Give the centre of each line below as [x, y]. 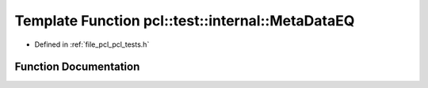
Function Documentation [77, 67]
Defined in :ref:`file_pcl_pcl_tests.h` [92, 44]
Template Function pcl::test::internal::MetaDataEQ [185, 21]
